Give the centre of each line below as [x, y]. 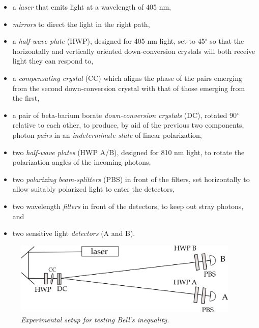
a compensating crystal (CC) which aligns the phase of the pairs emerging [127, 78]
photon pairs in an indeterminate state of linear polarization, [107, 135]
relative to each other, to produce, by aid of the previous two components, [128, 125]
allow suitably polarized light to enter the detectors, [93, 189]
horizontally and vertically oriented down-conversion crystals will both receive [134, 51]
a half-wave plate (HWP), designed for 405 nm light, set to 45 [109, 41]
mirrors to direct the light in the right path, [81, 24]
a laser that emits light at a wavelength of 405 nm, [92, 7]
